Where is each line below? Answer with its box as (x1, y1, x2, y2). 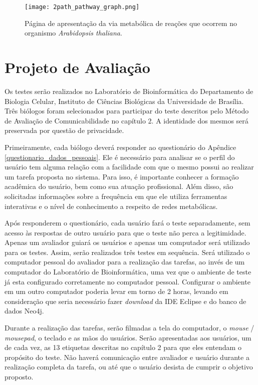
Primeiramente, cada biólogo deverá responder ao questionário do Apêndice (5, 141, 236, 152)
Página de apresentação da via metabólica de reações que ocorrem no (25, 17, 237, 28)
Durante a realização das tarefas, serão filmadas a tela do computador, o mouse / (5, 322, 254, 333)
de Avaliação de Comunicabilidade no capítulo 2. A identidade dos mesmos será (5, 115, 248, 125)
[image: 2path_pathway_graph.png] (25, 3, 140, 10)
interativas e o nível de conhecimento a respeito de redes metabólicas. (5, 200, 218, 211)
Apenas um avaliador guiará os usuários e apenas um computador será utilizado (5, 237, 250, 247)
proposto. (5, 371, 34, 381)
